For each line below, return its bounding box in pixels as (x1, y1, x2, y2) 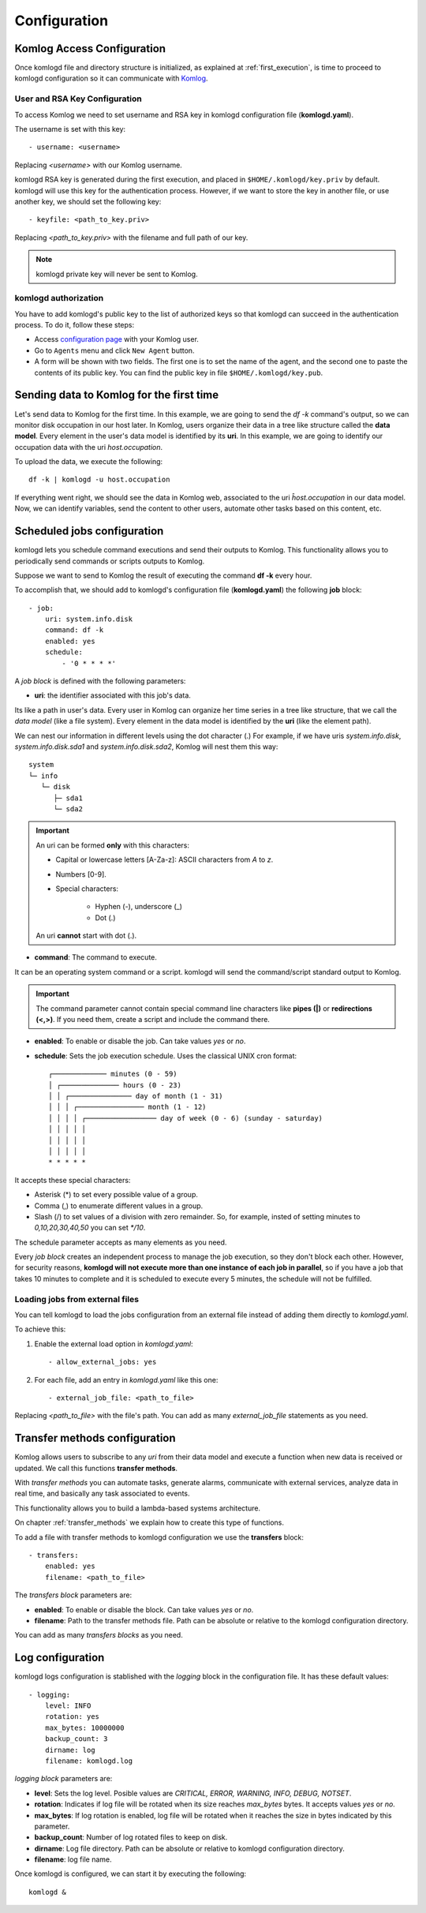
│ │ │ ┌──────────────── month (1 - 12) (48, 1103, 207, 1112)
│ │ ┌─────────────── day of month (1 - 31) (48, 1091, 224, 1100)
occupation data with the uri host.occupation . (14, 442, 163, 451)
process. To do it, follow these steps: (14, 320, 135, 330)
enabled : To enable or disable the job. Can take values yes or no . (34, 1036, 246, 1046)
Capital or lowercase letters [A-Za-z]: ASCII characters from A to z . (55, 855, 274, 864)
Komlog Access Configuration (14, 42, 166, 55)
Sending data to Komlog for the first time (14, 388, 219, 402)
